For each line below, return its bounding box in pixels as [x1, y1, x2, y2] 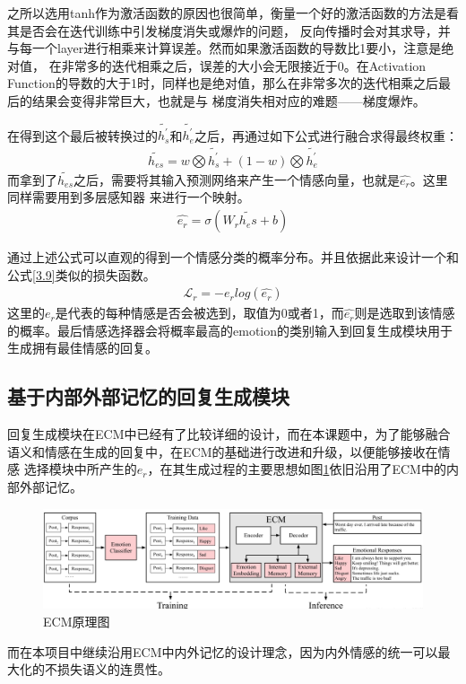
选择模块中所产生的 [23, 460, 137, 478]
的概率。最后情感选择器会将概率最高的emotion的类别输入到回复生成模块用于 [7, 320, 453, 339]
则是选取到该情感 [354, 303, 455, 322]
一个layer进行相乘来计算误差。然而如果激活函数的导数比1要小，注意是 [31, 39, 442, 57]
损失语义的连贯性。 [56, 660, 170, 679]
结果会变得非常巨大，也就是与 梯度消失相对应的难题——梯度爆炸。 [31, 91, 426, 110]
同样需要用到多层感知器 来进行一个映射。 [7, 188, 250, 206]
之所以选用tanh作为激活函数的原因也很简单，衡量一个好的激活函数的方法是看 [7, 4, 460, 22]
